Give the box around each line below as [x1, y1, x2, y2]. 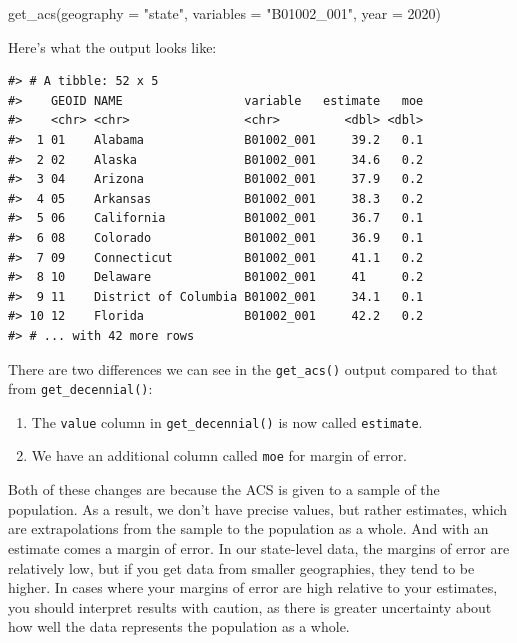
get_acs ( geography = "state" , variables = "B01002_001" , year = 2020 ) [8, 3, 441, 23]
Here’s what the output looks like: [8, 36, 217, 57]
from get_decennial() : [8, 378, 153, 399]
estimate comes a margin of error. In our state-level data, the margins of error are [8, 537, 510, 558]
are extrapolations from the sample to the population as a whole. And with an [8, 518, 489, 539]
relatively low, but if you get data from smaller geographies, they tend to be [8, 557, 475, 578]
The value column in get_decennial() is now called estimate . [31, 411, 423, 432]
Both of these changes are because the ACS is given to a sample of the [8, 479, 440, 500]
